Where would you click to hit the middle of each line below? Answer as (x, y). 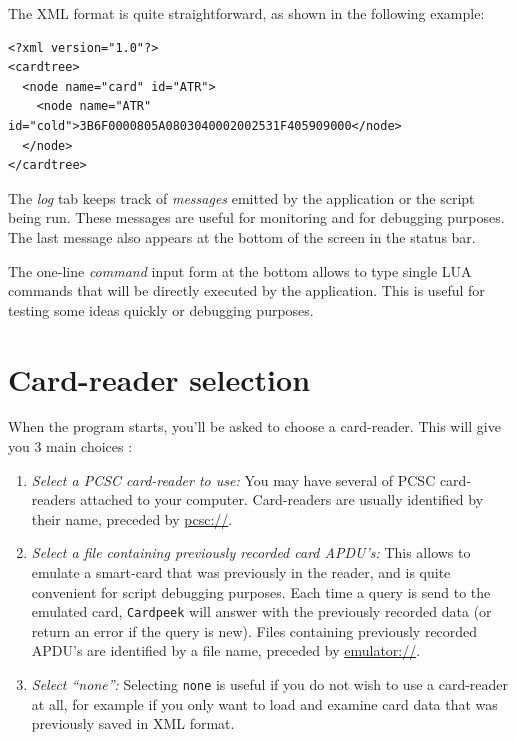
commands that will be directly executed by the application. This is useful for (246, 290)
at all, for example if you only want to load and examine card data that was (264, 703)
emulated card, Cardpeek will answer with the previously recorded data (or (261, 611)
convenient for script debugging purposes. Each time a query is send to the (261, 591)
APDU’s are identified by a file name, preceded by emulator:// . (226, 650)
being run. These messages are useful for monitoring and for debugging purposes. (256, 217)
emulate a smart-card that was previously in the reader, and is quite (241, 572)
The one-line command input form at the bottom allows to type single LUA (240, 270)
